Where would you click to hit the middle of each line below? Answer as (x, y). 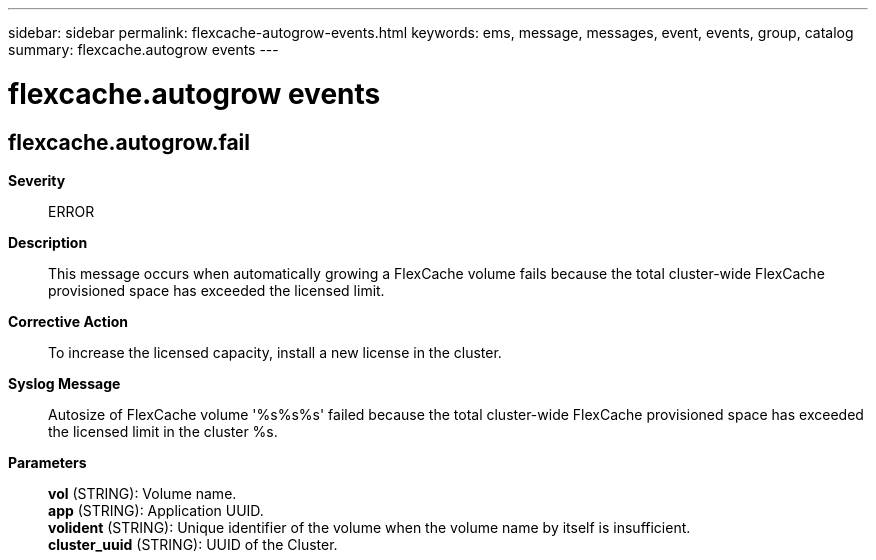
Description (48, 242)
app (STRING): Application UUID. (156, 510)
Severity (37, 180)
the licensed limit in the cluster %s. (163, 431)
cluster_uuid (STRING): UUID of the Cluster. (193, 544)
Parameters (47, 462)
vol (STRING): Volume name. (142, 493)
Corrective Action (68, 321)
